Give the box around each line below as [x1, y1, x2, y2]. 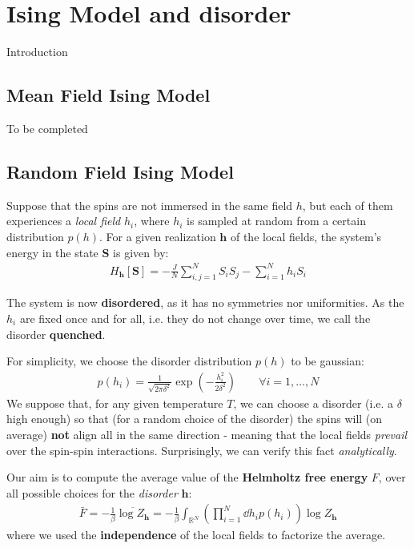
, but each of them [302, 196, 393, 213]
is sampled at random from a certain [187, 212, 366, 229]
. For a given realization [98, 228, 216, 244]
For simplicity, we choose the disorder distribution [6, 353, 252, 369]
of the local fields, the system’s [230, 228, 382, 244]
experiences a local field [6, 212, 121, 229]
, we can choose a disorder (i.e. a [233, 394, 394, 411]
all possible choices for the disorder [6, 484, 178, 501]
